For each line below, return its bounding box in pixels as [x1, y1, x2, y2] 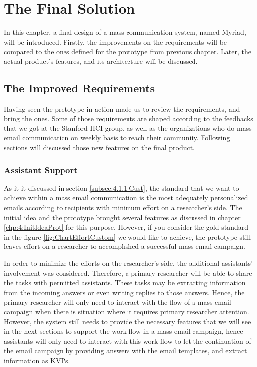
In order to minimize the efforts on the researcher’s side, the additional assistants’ [4, 258, 253, 268]
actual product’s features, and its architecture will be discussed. [4, 56, 198, 66]
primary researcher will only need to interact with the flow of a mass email [4, 297, 231, 307]
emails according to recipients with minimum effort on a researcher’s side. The [4, 202, 242, 213]
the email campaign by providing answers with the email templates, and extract [4, 345, 247, 356]
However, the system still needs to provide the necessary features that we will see [4, 316, 251, 326]
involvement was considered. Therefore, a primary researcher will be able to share [4, 267, 252, 278]
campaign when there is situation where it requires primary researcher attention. [4, 306, 249, 317]
